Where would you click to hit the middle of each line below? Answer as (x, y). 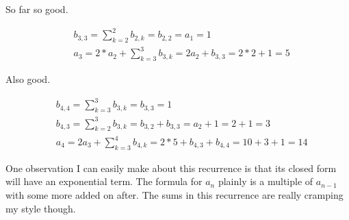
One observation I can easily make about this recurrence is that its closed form (171, 168)
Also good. (28, 79)
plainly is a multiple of (266, 181)
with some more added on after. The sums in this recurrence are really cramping (174, 195)
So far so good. (37, 9)
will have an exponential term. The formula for (104, 181)
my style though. (41, 208)
